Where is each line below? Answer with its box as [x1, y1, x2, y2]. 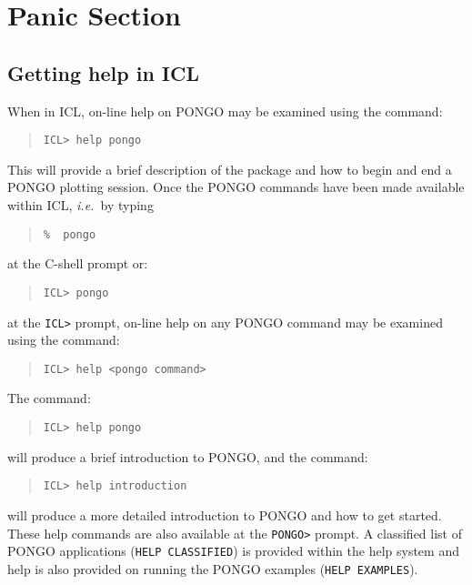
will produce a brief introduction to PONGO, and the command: [7, 447, 368, 466]
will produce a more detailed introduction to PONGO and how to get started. [7, 505, 442, 524]
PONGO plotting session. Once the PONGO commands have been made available [7, 177, 465, 197]
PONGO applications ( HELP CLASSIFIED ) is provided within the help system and [7, 541, 459, 560]
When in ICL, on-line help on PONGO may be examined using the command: [7, 101, 443, 120]
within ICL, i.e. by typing [7, 196, 154, 215]
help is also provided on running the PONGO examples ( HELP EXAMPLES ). [7, 559, 418, 578]
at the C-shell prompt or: [7, 254, 148, 273]
